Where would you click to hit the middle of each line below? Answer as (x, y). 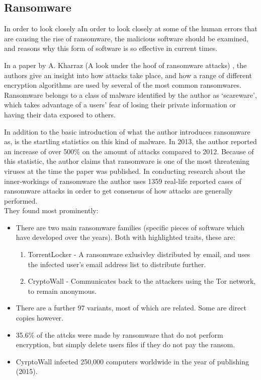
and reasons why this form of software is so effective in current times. (111, 48)
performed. (21, 200)
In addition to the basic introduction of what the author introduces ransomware (127, 131)
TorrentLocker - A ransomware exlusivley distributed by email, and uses (139, 254)
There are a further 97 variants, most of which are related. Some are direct (131, 308)
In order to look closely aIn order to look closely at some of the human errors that (131, 28)
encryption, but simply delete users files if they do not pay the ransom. (125, 344)
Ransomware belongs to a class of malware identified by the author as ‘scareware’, (130, 94)
